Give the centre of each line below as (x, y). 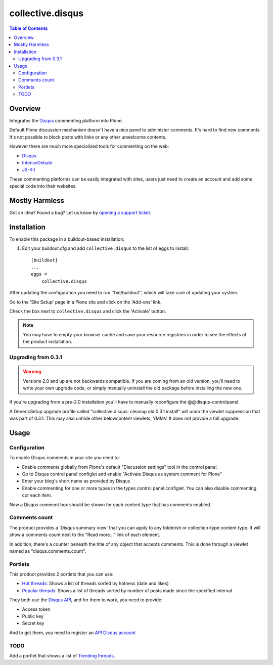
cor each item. (37, 495)
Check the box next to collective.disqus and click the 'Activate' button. (88, 312)
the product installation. (48, 342)
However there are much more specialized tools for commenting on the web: (89, 146)
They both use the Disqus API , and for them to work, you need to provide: (86, 600)
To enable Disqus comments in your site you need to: (65, 458)
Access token (36, 609)
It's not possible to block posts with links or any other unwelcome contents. (88, 137)
